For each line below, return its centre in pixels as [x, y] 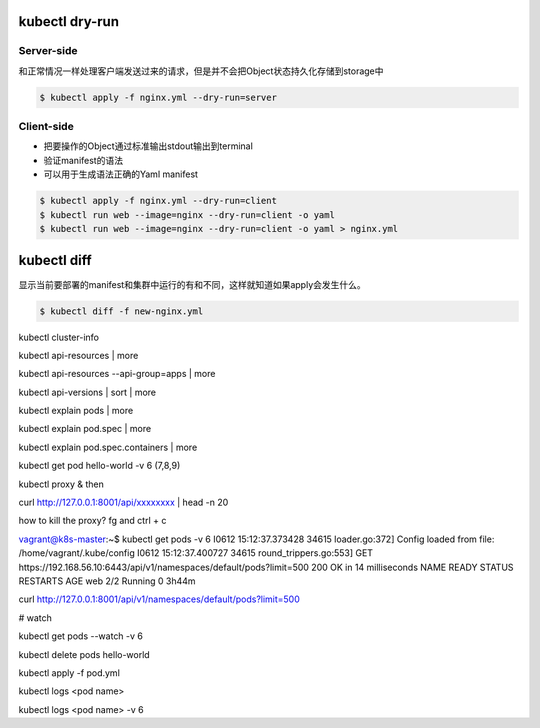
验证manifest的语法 [83, 160]
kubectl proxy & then [61, 484]
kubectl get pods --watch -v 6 [81, 636]
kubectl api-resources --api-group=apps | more [117, 374]
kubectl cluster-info [59, 337]
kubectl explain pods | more [76, 411]
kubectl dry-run [69, 21]
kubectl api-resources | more [78, 355]
